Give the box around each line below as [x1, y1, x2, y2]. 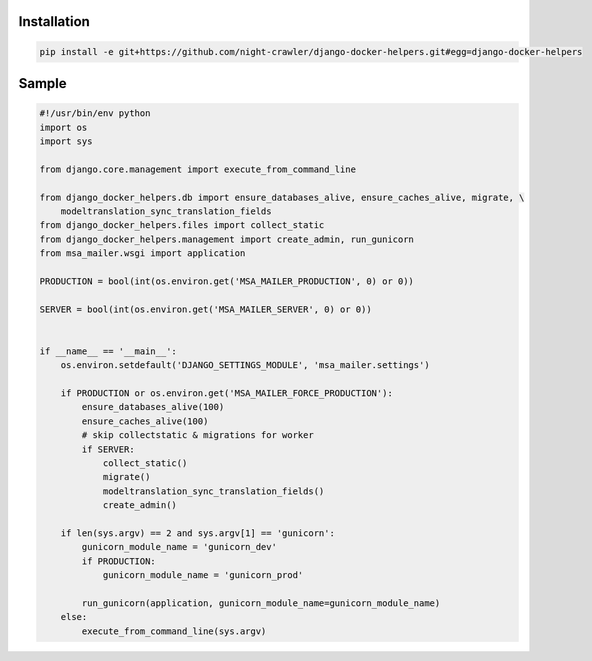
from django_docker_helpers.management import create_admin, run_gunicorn [39, 233, 415, 245]
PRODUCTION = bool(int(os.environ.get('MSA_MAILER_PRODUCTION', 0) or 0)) [39, 275, 415, 287]
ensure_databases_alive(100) [81, 401, 225, 413]
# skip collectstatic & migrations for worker [81, 430, 314, 441]
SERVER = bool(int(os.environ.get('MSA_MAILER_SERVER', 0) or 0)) [39, 303, 372, 315]
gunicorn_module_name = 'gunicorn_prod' [102, 570, 304, 581]
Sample [18, 75, 67, 92]
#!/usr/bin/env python [39, 108, 151, 119]
